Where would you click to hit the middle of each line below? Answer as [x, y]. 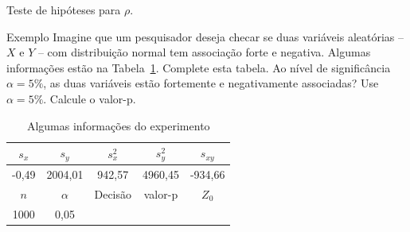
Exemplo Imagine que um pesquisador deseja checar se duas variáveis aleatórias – [205, 36]
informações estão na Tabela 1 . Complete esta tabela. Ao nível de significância [199, 67]
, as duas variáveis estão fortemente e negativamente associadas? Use [211, 83]
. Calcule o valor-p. [90, 98]
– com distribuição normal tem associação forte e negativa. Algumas [204, 52]
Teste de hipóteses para [64, 10]
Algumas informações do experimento [118, 125]
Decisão [113, 193]
